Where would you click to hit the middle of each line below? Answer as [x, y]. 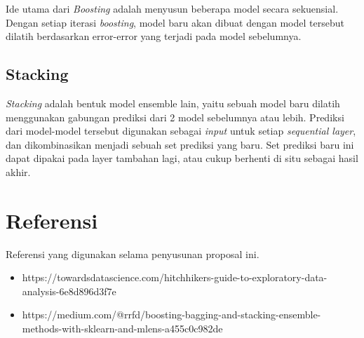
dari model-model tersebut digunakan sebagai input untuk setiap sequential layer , [181, 131]
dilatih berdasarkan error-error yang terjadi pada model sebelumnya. [154, 36]
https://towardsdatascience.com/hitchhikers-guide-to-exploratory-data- [175, 277]
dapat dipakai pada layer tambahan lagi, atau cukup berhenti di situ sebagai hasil [182, 158]
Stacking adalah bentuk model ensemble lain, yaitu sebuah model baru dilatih [173, 103]
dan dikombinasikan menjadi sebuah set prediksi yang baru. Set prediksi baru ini [180, 144]
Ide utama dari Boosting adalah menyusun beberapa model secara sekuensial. [172, 8]
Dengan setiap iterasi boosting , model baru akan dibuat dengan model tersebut [175, 22]
